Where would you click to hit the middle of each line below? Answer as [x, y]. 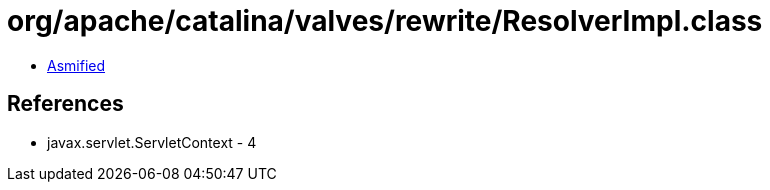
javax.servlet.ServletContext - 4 [152, 142]
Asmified [76, 65]
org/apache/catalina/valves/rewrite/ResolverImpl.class [385, 21]
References [65, 104]
